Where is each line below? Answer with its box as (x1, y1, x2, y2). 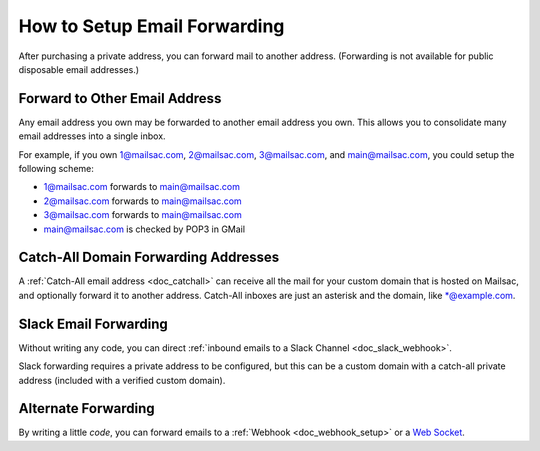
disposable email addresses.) (18, 63, 140, 75)
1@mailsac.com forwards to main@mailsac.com (43, 181, 240, 193)
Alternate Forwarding (18, 400, 155, 417)
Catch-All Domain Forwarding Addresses (18, 249, 280, 266)
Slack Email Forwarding (18, 315, 169, 332)
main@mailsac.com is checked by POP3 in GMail (43, 223, 245, 235)
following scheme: (18, 163, 95, 175)
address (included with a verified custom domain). (18, 374, 226, 386)
